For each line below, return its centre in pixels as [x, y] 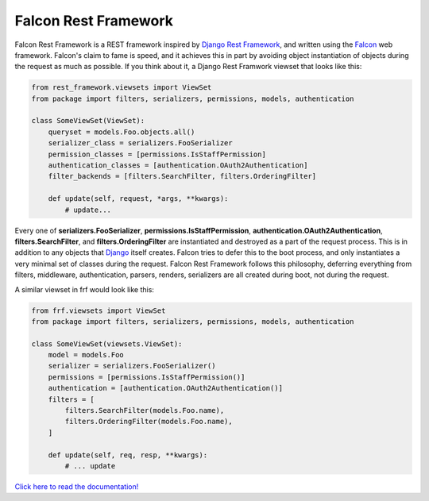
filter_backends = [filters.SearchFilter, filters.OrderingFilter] [182, 176]
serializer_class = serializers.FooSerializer [141, 143]
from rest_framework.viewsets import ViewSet [122, 88]
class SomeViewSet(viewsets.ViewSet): [107, 344]
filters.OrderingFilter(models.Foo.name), [149, 422]
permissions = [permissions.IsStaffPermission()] [147, 377]
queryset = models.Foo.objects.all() [122, 132]
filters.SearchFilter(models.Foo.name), [145, 410]
